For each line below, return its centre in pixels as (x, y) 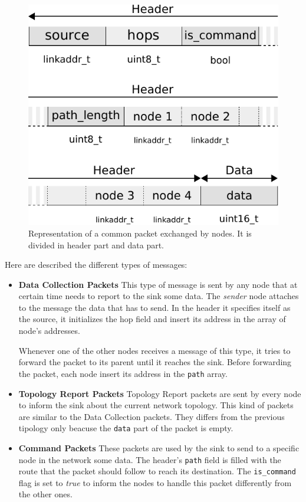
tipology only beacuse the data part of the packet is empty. (126, 428)
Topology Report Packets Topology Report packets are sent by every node (160, 393)
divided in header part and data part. (96, 245)
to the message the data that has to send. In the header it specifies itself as (154, 307)
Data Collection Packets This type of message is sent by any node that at (158, 284)
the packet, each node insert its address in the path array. (123, 373)
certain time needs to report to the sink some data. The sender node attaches (159, 296)
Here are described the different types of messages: (96, 265)
